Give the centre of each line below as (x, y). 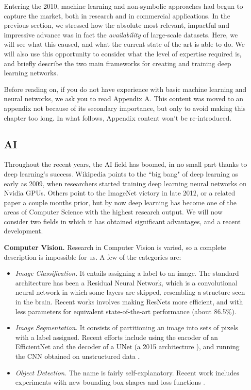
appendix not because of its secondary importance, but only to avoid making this (125, 108)
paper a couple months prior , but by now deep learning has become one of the (120, 202)
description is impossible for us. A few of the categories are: (92, 257)
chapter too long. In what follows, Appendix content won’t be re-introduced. (118, 117)
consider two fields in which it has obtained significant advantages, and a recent (122, 221)
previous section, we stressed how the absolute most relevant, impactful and (117, 25)
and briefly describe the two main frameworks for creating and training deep (117, 63)
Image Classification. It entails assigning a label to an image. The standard (127, 273)
